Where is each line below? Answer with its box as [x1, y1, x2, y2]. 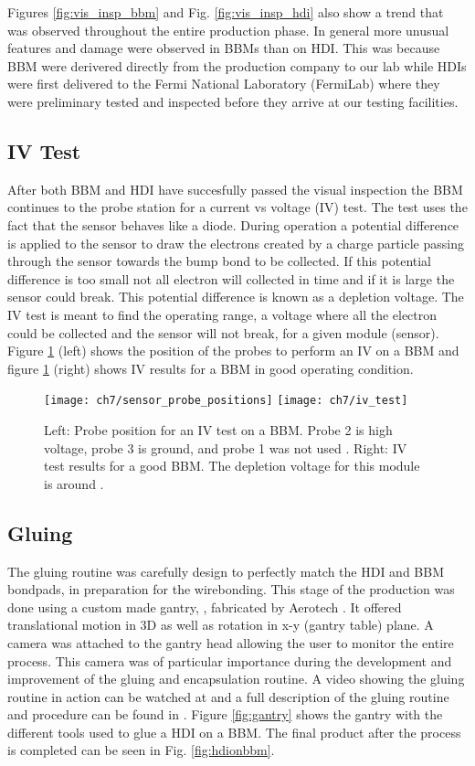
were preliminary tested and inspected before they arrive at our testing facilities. [7, 91, 459, 111]
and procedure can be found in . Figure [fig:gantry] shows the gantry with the [7, 705, 443, 724]
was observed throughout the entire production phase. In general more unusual [7, 20, 449, 39]
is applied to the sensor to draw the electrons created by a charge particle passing [7, 233, 464, 252]
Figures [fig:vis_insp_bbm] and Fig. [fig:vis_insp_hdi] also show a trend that [7, 3, 444, 21]
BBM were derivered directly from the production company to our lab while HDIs [7, 56, 467, 75]
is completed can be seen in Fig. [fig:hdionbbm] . [7, 740, 275, 760]
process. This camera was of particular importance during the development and [7, 651, 452, 670]
